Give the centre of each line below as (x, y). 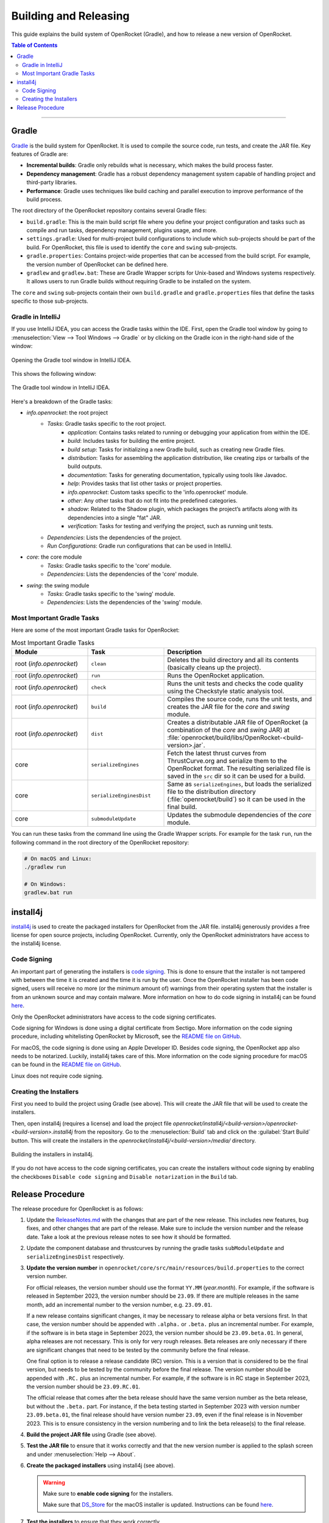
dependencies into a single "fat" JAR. (115, 517)
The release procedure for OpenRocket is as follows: (77, 1209)
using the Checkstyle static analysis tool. (226, 691)
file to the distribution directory (211, 792)
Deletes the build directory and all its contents (233, 660)
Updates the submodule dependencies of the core (239, 815)
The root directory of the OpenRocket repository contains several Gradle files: (109, 211)
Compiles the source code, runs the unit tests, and (239, 699)
